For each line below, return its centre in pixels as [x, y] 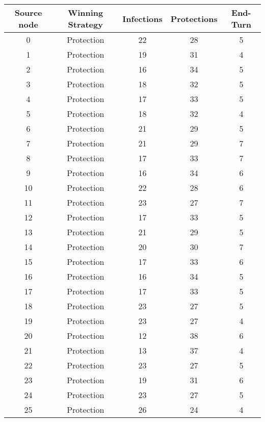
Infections [142, 18]
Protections [194, 18]
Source [28, 13]
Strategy [85, 24]
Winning [86, 13]
